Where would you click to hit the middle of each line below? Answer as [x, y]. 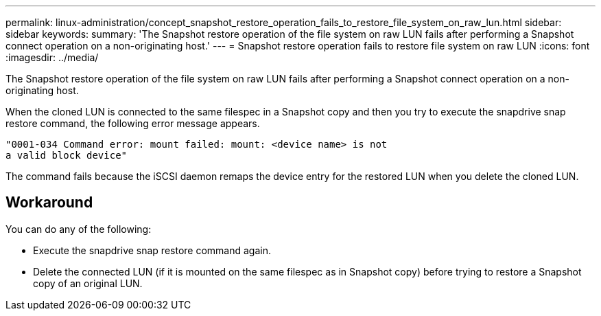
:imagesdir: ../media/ [52, 57]
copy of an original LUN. [88, 283]
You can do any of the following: [79, 229]
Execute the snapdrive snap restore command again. [152, 250]
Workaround [49, 203]
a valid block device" [67, 155]
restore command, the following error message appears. [133, 123]
